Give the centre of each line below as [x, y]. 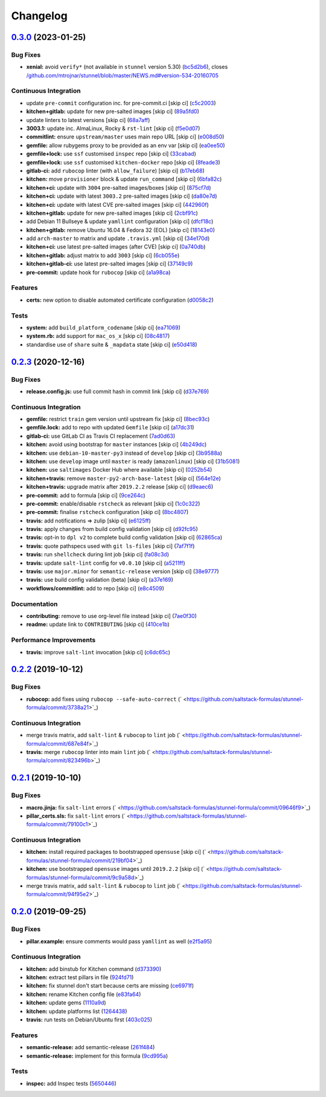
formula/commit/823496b [59, 760]
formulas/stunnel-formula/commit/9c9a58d [80, 877]
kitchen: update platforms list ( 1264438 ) [77, 1011]
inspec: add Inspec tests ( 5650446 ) [72, 1083]
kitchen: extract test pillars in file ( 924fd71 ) [80, 977]
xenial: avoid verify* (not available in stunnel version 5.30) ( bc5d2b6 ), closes [127, 67]
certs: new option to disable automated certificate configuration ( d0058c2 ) [120, 300]
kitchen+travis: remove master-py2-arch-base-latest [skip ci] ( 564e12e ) [124, 478]
